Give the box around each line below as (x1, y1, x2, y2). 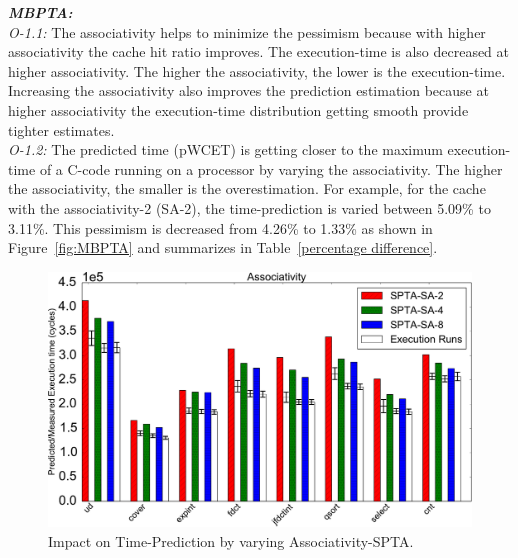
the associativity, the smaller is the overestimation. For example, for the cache (8, 178, 486, 199)
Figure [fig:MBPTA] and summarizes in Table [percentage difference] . (8, 237, 438, 258)
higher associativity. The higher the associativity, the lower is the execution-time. (8, 60, 506, 81)
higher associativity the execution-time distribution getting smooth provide (8, 99, 469, 120)
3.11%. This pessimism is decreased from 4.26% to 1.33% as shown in (8, 217, 433, 238)
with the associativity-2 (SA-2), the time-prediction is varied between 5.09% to (8, 197, 491, 218)
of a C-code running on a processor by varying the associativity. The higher (39, 158, 503, 179)
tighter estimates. (8, 119, 115, 140)
